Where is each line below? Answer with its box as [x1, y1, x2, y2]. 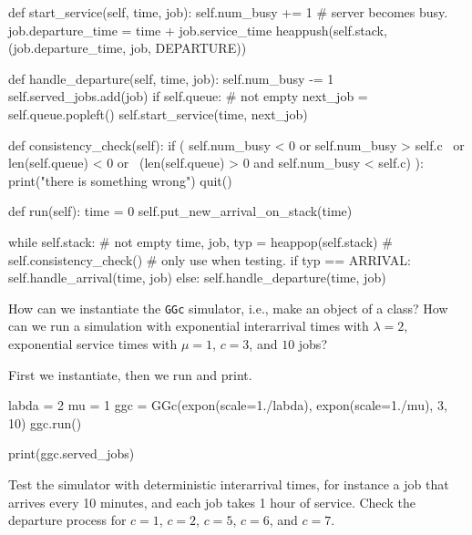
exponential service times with [8, 334, 178, 353]
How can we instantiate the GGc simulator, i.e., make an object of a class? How [8, 298, 448, 317]
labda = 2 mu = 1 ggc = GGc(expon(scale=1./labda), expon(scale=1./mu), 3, [8, 396, 447, 415]
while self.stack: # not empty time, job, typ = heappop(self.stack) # [8, 231, 393, 251]
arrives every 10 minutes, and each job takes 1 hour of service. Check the [8, 492, 416, 511]
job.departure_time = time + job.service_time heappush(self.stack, [8, 20, 387, 39]
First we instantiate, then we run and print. [8, 365, 252, 384]
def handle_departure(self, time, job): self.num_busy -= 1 [8, 68, 334, 87]
